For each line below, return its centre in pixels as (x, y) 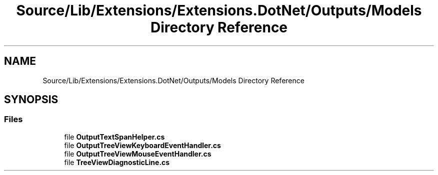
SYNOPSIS (31, 100)
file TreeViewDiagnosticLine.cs (117, 162)
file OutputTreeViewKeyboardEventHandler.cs (142, 145)
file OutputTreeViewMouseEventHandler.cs (138, 154)
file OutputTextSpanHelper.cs (114, 137)
